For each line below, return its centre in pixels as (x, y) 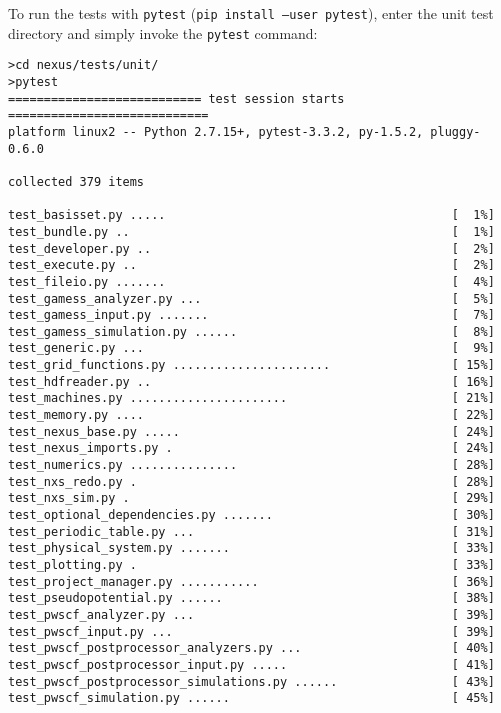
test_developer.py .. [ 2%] (251, 248)
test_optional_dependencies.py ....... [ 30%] (251, 515)
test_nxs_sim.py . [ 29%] (251, 498)
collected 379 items (76, 181)
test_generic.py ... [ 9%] (251, 348)
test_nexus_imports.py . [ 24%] (251, 448)
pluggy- (455, 131)
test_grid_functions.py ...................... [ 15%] (251, 365)
